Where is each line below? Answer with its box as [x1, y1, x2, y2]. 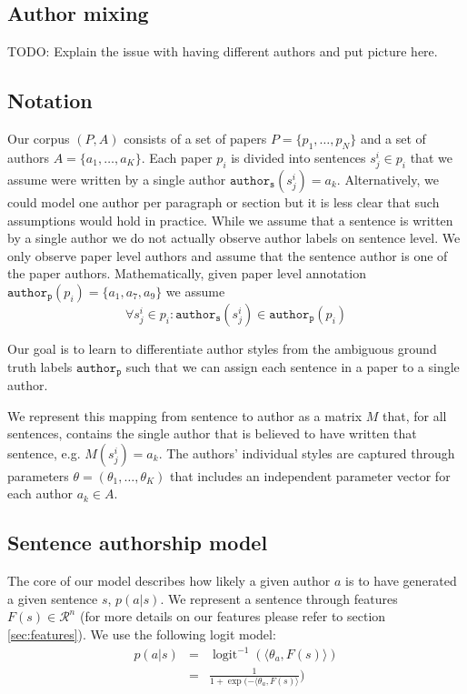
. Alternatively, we [336, 169, 439, 188]
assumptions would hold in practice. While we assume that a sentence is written [7, 210, 453, 229]
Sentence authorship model [7, 528, 268, 557]
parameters [7, 466, 69, 485]
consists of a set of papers [124, 129, 267, 147]
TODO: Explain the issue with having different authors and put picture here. [7, 42, 438, 61]
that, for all [383, 406, 447, 425]
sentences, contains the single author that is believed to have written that [7, 424, 417, 443]
